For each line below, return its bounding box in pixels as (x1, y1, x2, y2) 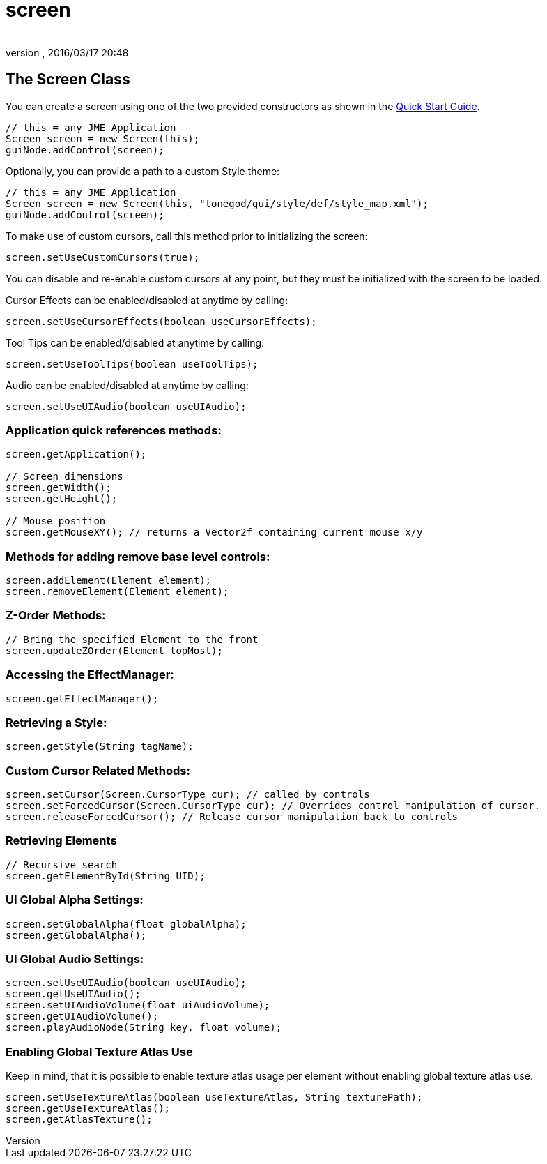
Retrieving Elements (6, 833, 117, 848)
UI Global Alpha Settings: (6, 893, 144, 907)
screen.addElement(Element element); (6, 575, 212, 587)
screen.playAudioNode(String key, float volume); (6, 1022, 282, 1034)
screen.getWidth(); (6, 482, 111, 494)
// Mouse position (6, 515, 106, 527)
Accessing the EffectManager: (6, 667, 174, 682)
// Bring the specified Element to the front (6, 633, 259, 645)
